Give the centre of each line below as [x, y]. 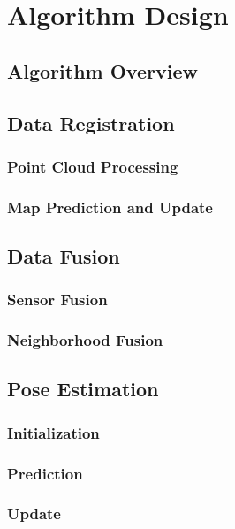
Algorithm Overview [102, 70]
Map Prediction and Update [110, 207]
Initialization [53, 432]
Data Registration [91, 123]
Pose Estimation [83, 389]
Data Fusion [64, 256]
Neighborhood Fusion [85, 340]
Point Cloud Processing [93, 166]
